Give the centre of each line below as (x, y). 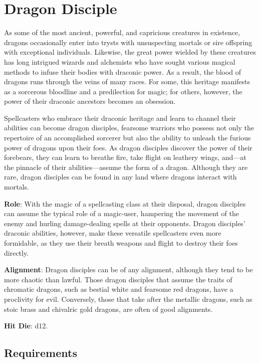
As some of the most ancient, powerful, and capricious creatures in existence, (122, 32)
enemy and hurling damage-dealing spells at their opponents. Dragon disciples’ (125, 223)
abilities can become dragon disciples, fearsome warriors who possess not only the (129, 128)
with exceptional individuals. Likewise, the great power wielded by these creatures (130, 52)
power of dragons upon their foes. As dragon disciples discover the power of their (128, 147)
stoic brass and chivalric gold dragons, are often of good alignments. (108, 309)
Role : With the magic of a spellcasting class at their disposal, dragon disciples (125, 203)
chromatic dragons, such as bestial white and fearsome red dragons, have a (119, 289)
